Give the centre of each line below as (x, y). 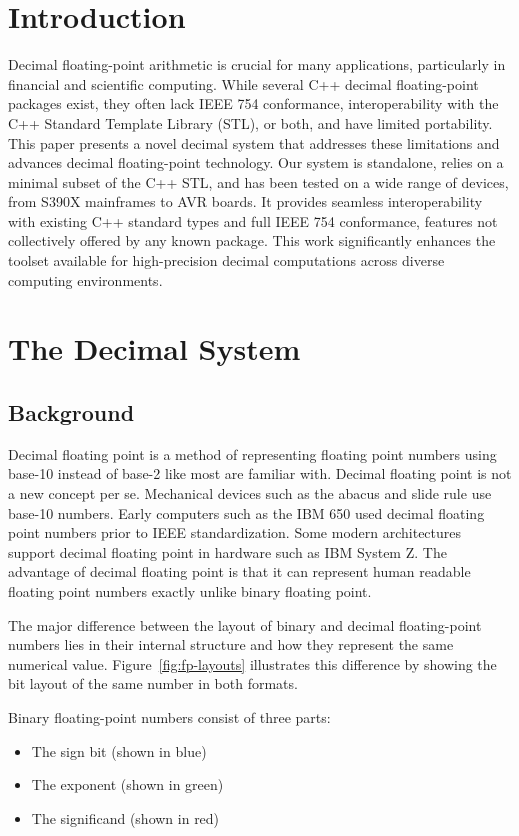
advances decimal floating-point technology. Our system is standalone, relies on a (256, 162)
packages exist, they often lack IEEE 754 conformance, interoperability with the (253, 103)
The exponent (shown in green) (127, 784)
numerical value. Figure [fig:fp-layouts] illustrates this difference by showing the (252, 663)
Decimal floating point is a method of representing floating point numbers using (252, 453)
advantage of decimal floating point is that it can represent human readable (239, 571)
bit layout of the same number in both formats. (153, 683)
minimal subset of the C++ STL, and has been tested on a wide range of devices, (258, 181)
